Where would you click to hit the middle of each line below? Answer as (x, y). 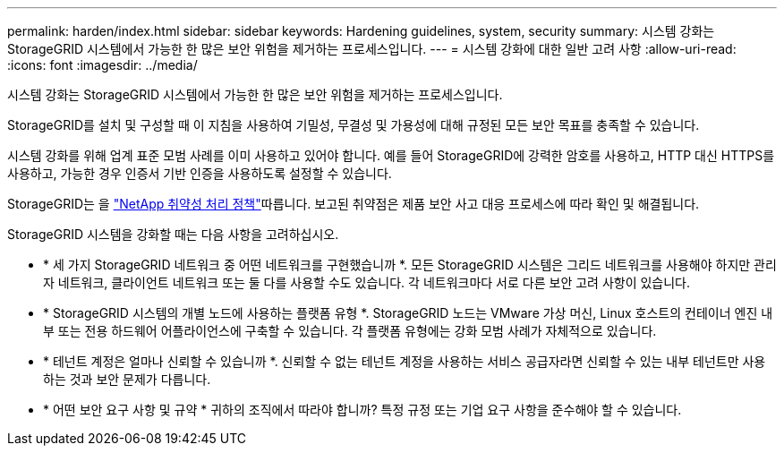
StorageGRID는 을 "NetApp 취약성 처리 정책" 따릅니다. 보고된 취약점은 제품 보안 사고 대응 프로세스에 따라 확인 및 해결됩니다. (354, 204)
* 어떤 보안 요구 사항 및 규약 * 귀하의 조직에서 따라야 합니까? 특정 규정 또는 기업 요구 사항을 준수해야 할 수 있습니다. (362, 410)
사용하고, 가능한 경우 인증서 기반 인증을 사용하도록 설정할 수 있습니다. (200, 173)
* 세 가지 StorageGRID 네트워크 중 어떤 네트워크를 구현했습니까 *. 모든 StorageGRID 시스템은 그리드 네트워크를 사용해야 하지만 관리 (410, 265)
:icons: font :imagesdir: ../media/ (102, 65)
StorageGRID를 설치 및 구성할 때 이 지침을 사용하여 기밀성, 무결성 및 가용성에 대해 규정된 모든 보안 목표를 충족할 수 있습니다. (354, 125)
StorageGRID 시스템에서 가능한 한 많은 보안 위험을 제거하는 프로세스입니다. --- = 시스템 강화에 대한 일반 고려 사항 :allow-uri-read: (372, 49)
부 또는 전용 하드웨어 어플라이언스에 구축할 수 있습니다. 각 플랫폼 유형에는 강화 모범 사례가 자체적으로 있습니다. (350, 331)
